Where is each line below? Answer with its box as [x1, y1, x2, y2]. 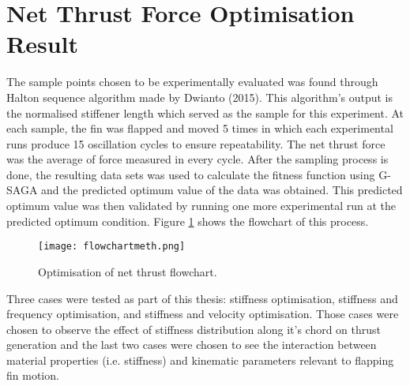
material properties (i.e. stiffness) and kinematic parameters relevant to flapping [6, 351, 394, 368]
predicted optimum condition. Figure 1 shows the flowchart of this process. [6, 212, 369, 229]
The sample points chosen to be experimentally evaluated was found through [6, 73, 378, 90]
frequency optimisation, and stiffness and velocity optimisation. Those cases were [6, 305, 399, 322]
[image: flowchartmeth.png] [38, 241, 186, 253]
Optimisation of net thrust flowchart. [38, 263, 217, 279]
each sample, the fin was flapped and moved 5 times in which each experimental [6, 120, 393, 137]
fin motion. [6, 367, 59, 384]
